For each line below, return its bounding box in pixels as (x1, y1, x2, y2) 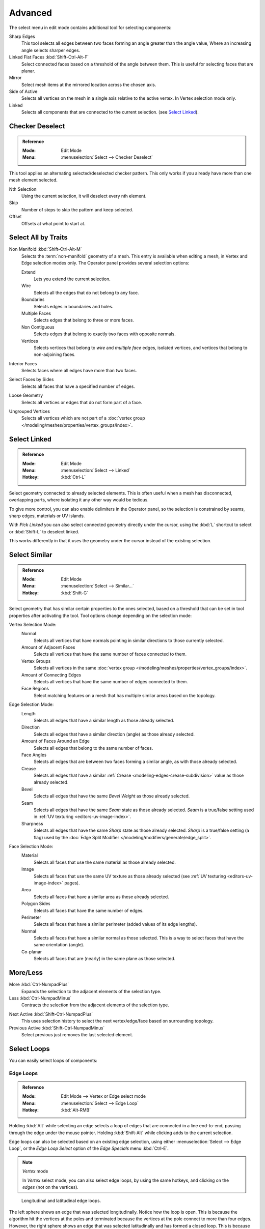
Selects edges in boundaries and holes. (33, 303, 114, 309)
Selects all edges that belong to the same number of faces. (33, 745, 153, 751)
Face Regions (21, 686, 49, 692)
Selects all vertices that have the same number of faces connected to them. (33, 651, 187, 657)
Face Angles (21, 752, 47, 758)
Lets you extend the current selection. (33, 276, 110, 282)
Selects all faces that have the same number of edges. (33, 907, 144, 913)
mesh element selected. (9, 177, 58, 183)
